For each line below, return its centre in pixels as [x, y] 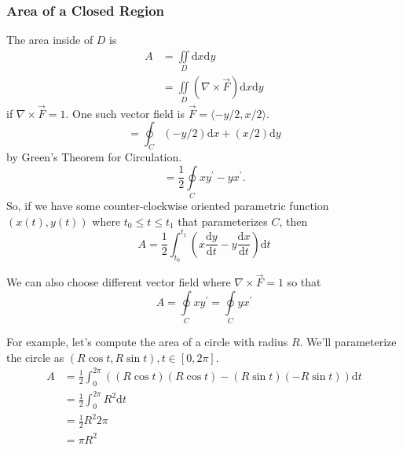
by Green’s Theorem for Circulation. [94, 157]
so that [304, 282]
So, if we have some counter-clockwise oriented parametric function [168, 206]
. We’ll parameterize [348, 342]
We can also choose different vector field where [119, 282]
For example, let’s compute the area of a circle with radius [147, 342]
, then [293, 221]
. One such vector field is [125, 113]
